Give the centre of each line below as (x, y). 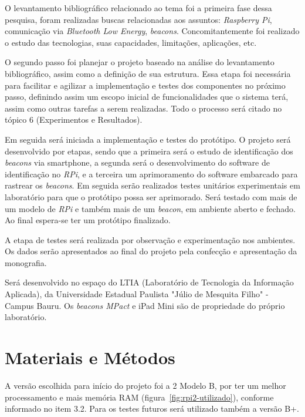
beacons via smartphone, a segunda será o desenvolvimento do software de (137, 162)
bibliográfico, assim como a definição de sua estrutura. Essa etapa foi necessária (148, 73)
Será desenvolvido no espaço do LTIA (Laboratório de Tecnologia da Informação (149, 282)
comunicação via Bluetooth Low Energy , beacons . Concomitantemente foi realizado (152, 31)
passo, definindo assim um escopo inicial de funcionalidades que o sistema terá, (147, 97)
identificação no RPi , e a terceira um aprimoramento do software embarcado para (151, 174)
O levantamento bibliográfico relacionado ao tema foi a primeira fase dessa (138, 8)
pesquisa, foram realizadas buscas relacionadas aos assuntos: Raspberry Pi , (138, 19)
